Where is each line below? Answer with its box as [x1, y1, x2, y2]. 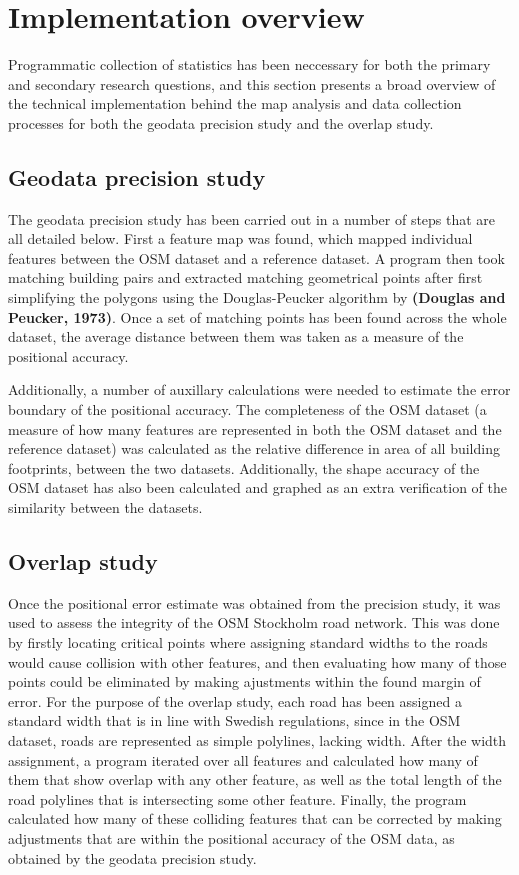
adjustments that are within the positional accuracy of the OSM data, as [8, 827, 455, 848]
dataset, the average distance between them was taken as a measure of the [8, 326, 464, 347]
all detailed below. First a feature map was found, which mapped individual [8, 228, 473, 249]
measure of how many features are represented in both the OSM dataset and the [8, 418, 502, 439]
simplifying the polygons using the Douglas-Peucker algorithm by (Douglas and [8, 287, 506, 308]
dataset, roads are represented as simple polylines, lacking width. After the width [8, 729, 507, 750]
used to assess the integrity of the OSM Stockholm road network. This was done [8, 612, 500, 633]
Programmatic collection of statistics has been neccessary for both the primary [8, 54, 491, 75]
